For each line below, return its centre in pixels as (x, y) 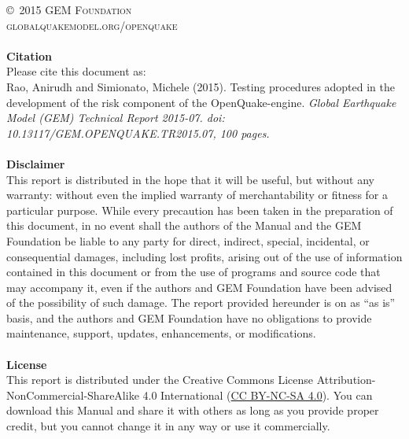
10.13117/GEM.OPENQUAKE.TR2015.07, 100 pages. (138, 133)
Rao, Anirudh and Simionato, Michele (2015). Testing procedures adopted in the (201, 86)
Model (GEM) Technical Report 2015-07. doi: (116, 118)
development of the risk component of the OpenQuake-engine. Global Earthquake (201, 102)
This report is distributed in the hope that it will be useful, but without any (190, 179)
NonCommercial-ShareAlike (73, 395)
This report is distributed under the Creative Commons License (160, 380)
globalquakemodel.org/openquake (92, 25)
